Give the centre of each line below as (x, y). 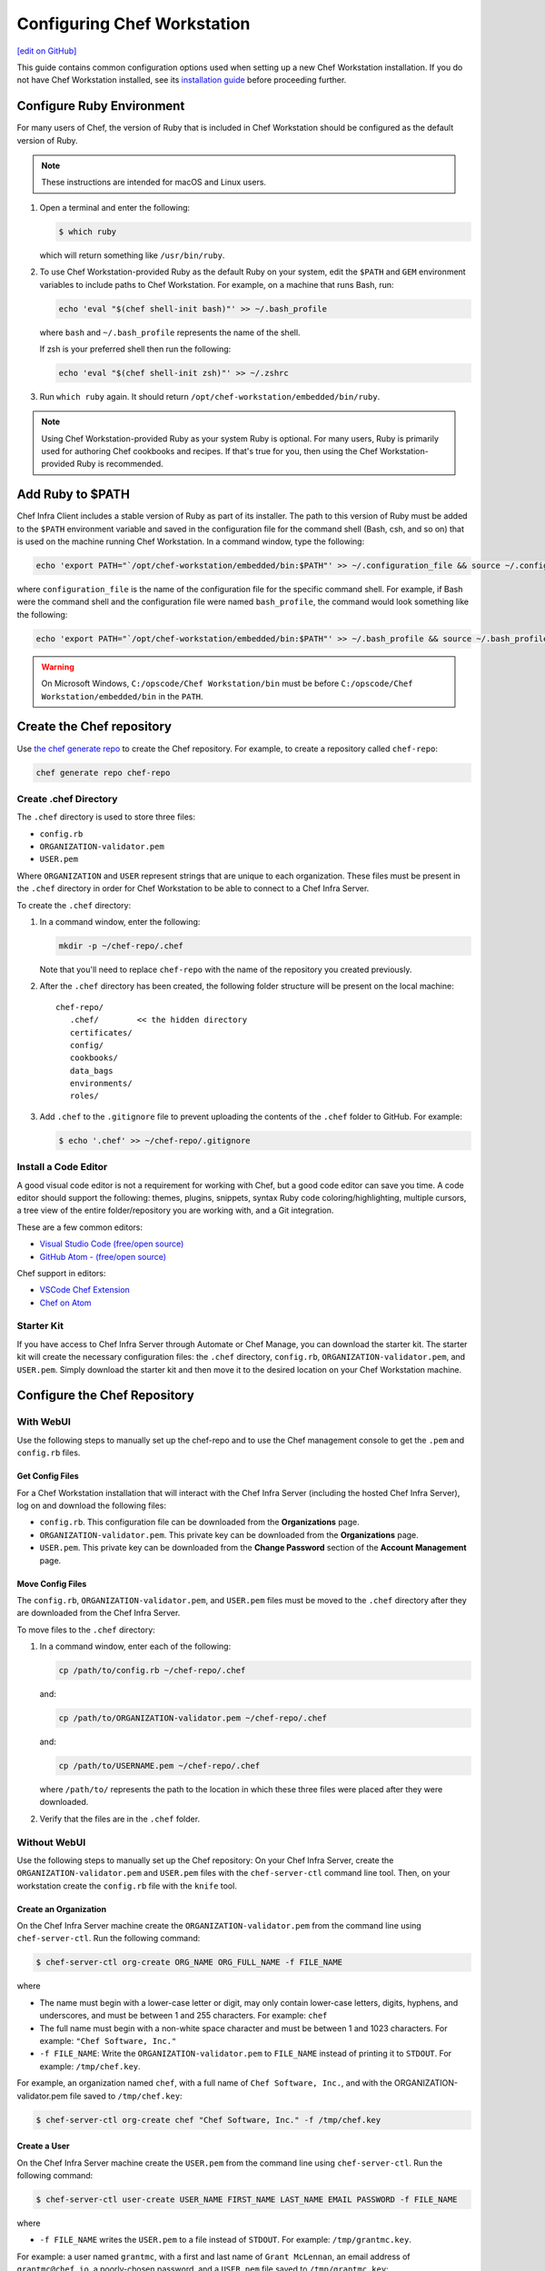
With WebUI (44, 1422)
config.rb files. (49, 1453)
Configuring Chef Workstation (134, 24)
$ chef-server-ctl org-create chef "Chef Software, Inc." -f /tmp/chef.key (208, 2120)
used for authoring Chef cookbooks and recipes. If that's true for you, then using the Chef (210, 451)
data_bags (91, 1071)
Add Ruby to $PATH (74, 495)
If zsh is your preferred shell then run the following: (135, 349)
